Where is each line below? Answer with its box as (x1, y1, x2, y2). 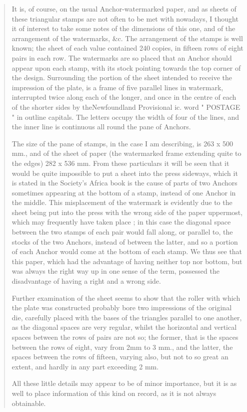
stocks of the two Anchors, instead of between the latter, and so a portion (11, 236, 238, 247)
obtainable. (11, 397, 46, 408)
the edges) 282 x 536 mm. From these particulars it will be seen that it (11, 157, 229, 168)
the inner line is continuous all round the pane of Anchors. (11, 121, 191, 132)
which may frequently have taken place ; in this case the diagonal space (11, 217, 231, 227)
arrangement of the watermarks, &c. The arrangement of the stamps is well (11, 33, 243, 43)
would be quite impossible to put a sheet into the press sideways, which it (11, 167, 238, 178)
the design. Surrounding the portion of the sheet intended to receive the (11, 72, 232, 83)
